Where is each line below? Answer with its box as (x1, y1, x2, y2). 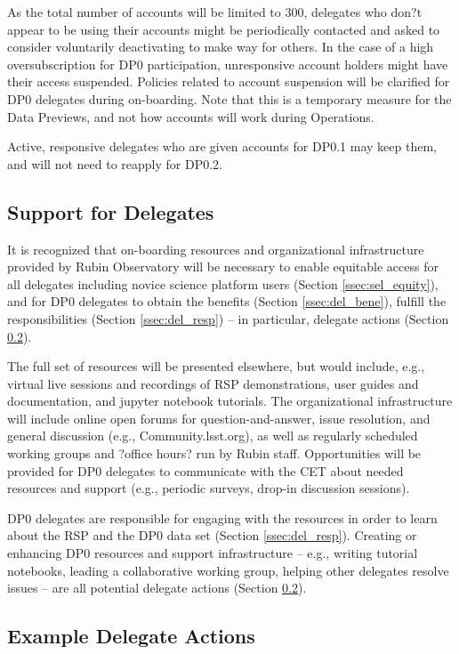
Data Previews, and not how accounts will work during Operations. (7, 107, 374, 125)
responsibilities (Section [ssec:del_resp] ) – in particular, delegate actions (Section (7, 309, 449, 327)
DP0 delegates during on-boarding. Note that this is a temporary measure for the (7, 89, 452, 108)
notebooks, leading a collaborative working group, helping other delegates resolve (7, 561, 449, 579)
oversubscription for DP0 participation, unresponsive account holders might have (7, 54, 448, 73)
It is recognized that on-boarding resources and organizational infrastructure (7, 239, 424, 258)
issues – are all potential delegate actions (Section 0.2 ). (7, 578, 307, 597)
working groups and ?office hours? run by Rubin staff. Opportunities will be (7, 444, 422, 463)
